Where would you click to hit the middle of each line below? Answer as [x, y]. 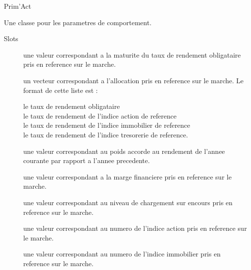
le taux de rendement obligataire [72, 106]
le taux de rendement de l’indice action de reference [100, 115]
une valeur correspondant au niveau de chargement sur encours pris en [128, 202]
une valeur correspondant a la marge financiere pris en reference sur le [127, 176]
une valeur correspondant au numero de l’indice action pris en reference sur [135, 228]
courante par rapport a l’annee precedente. [87, 160]
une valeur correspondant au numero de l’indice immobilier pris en [122, 254]
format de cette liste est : [61, 90]
